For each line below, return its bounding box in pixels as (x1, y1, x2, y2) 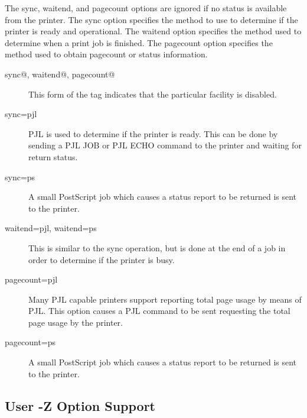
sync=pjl (5, 108, 37, 120)
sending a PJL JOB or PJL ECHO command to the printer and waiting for (28, 139, 302, 151)
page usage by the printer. (28, 316, 123, 328)
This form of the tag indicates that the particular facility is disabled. (28, 88, 277, 100)
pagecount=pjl (5, 273, 58, 286)
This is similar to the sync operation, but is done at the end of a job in (28, 241, 286, 254)
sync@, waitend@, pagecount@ (5, 67, 115, 80)
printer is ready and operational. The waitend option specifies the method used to (5, 25, 302, 37)
